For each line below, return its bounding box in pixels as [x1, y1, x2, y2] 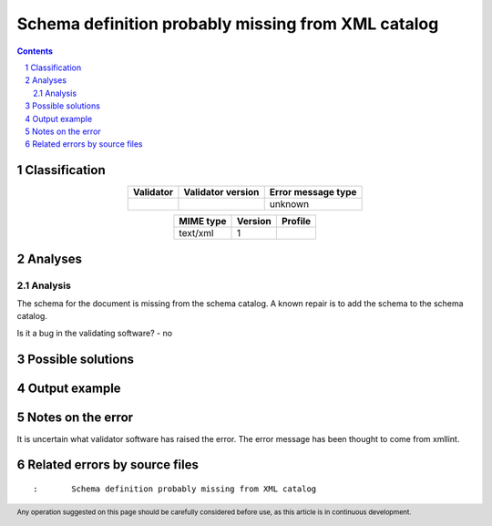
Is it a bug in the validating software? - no [16, 327, 173, 338]
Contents [16, 46, 54, 57]
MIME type [179, 215, 227, 228]
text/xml [179, 227, 214, 240]
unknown [269, 198, 310, 211]
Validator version [183, 186, 260, 199]
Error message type [269, 186, 357, 199]
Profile [281, 215, 312, 228]
